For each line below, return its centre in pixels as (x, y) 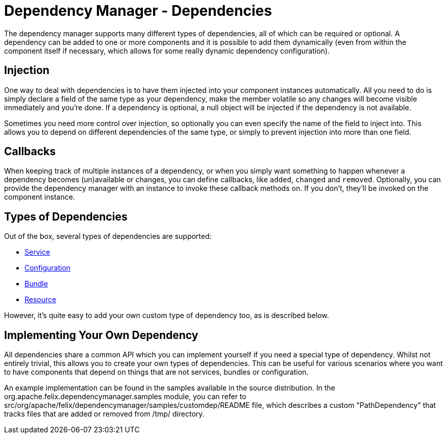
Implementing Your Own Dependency (101, 335)
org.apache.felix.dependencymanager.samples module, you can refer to (125, 397)
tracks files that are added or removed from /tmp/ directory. (104, 414)
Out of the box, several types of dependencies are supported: (108, 236)
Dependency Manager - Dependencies (138, 11)
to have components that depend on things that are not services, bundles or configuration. (156, 372)
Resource (41, 300)
